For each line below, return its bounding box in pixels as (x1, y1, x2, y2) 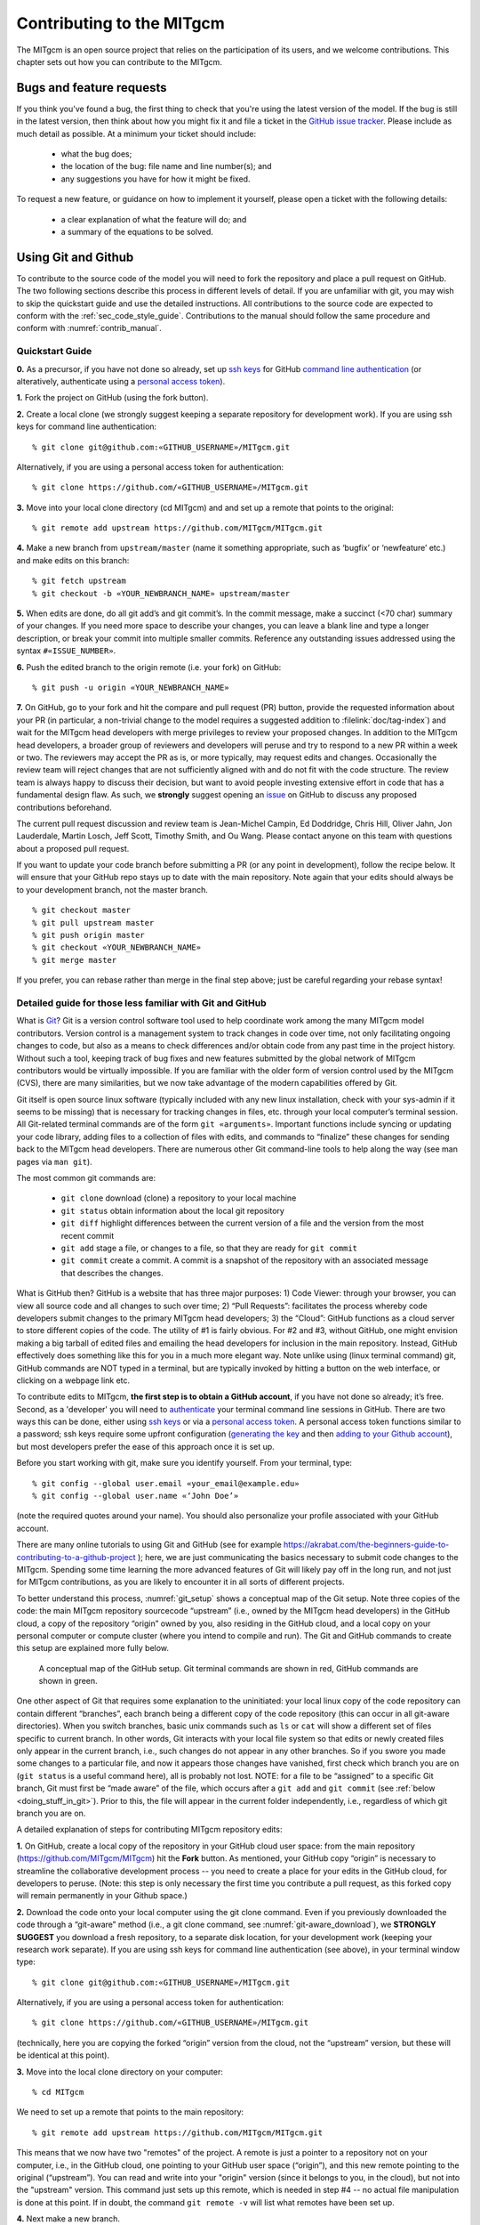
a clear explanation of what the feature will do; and (60, 214, 247, 224)
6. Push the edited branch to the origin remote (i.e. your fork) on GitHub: (16, 661, 282, 672)
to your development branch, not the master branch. (16, 884, 209, 894)
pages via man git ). (16, 1156, 92, 1167)
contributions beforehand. (16, 802, 112, 813)
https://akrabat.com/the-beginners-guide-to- (283, 1540, 450, 1550)
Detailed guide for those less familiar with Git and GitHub (16, 997, 267, 1009)
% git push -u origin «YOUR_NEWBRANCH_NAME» (32, 683, 230, 692)
